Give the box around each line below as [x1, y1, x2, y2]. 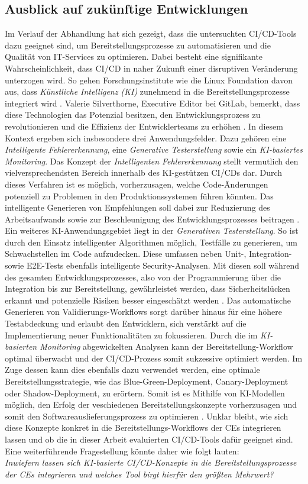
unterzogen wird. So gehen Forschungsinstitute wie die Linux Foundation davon [5, 73, 293, 86]
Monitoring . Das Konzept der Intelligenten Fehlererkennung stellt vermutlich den [5, 154, 299, 167]
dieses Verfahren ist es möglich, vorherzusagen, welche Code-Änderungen [5, 178, 268, 190]
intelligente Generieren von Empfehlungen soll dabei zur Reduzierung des [5, 201, 270, 214]
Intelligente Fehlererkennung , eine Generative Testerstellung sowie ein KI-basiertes [5, 143, 303, 156]
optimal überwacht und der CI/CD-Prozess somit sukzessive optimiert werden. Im [5, 351, 303, 364]
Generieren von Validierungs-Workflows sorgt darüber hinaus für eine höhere [5, 305, 283, 318]
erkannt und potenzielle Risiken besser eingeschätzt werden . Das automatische [5, 293, 291, 306]
